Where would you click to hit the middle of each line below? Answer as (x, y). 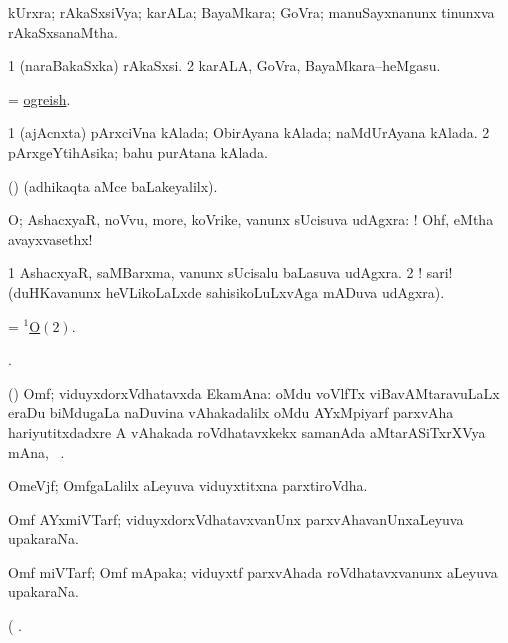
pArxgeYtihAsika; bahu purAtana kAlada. (138, 151)
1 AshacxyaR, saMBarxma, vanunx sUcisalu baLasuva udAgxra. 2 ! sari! (230, 272)
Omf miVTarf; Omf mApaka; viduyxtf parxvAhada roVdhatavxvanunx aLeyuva (253, 571)
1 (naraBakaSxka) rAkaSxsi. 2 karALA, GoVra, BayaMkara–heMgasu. (224, 65)
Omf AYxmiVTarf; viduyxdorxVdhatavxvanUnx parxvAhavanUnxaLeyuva (236, 518)
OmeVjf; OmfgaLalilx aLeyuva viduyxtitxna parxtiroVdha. (188, 485)
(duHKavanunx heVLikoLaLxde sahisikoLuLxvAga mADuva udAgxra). (226, 291)
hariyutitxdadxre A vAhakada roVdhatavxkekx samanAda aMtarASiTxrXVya (247, 431)
